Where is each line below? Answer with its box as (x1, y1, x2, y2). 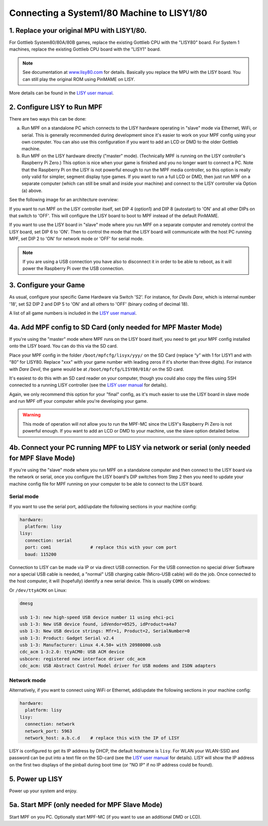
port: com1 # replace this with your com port (25, 545, 177, 550)
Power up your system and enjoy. (9, 788, 78, 794)
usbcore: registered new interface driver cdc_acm (19, 656, 146, 662)
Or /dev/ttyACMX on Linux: (9, 587, 67, 593)
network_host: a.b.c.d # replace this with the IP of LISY (25, 735, 180, 741)
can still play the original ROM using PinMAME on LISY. (22, 76, 135, 82)
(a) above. (21, 188, 43, 193)
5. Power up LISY (9, 774, 63, 783)
